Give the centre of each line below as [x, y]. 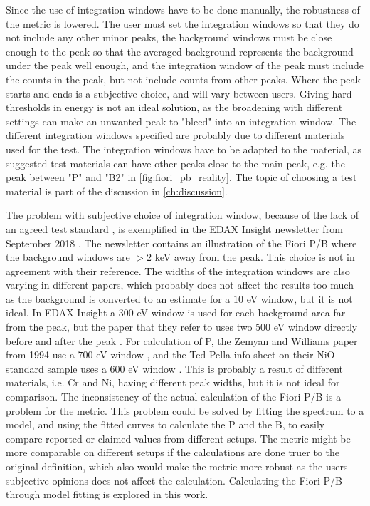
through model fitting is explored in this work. [107, 494]
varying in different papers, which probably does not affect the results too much [180, 285]
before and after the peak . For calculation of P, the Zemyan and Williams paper [182, 340]
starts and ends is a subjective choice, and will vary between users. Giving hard [179, 93]
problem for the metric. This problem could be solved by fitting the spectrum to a [185, 410]
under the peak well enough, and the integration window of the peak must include [185, 65]
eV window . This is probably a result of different [236, 368]
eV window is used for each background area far [241, 313]
